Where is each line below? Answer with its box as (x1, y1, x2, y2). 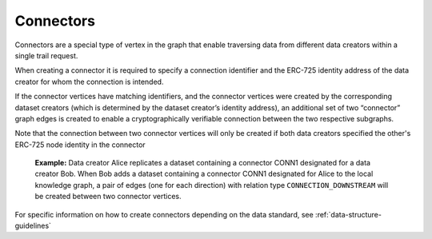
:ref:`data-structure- (314, 209, 382, 219)
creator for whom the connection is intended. (14, 77, 164, 86)
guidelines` (14, 221, 52, 231)
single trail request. (14, 50, 78, 60)
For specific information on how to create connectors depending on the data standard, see (14, 209, 314, 219)
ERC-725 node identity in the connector (14, 140, 146, 149)
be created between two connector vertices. (34, 192, 182, 201)
